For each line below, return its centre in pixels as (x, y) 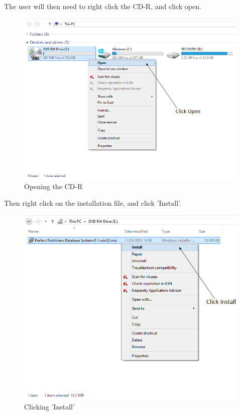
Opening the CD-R (53, 186)
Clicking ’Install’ (49, 406)
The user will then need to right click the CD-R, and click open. (103, 6)
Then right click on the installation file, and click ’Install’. (93, 203)
